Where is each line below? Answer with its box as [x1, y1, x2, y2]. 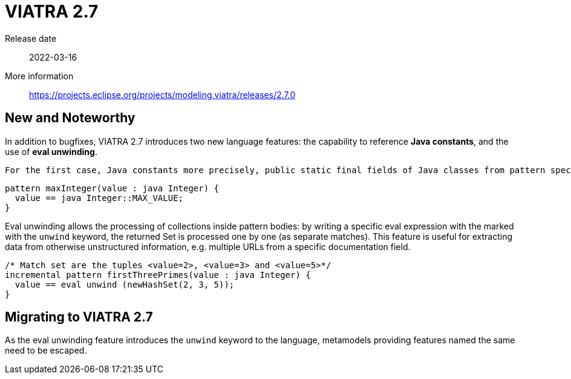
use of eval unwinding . [5, 146, 97, 157]
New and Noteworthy [5, 110, 135, 126]
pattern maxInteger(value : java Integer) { [5, 183, 220, 193]
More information [5, 70, 74, 81]
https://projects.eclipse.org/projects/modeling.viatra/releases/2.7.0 [29, 89, 296, 100]
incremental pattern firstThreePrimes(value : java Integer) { [5, 269, 311, 280]
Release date [5, 33, 57, 44]
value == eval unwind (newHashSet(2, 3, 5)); [15, 279, 235, 289]
